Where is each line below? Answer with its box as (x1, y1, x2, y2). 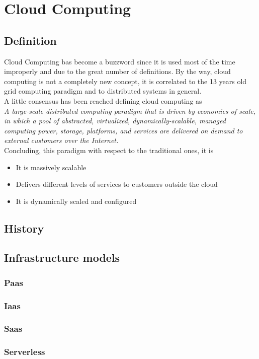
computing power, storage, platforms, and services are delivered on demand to (4, 125, 243, 135)
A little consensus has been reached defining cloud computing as (4, 95, 202, 106)
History (4, 220, 44, 236)
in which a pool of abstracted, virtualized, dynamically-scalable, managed (4, 115, 226, 126)
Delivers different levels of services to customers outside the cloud (16, 179, 218, 189)
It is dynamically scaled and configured (16, 195, 137, 206)
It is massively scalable (16, 162, 87, 172)
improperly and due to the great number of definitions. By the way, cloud (4, 66, 231, 77)
